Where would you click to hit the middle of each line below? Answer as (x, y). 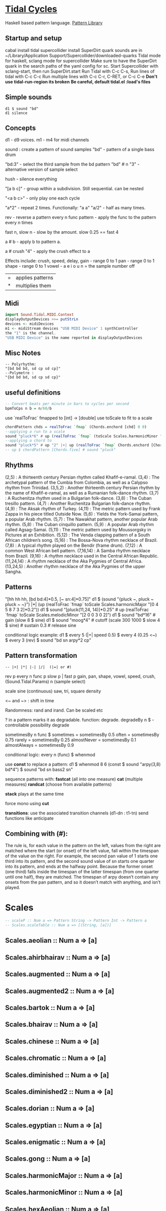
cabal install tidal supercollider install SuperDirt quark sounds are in (74, 50)
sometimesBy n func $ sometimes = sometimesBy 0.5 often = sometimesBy (82, 734)
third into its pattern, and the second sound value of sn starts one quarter (80, 861)
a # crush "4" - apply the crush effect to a (48, 251)
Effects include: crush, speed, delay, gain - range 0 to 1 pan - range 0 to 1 (80, 261)
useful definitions (33, 392)
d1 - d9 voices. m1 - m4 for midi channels (47, 140)
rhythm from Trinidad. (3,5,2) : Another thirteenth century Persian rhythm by (83, 487)
